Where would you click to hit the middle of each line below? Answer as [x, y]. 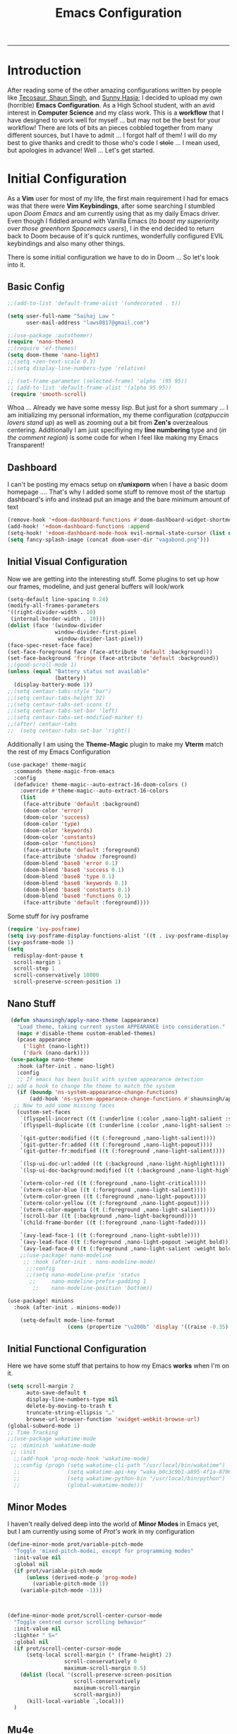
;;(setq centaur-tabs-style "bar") [60, 691]
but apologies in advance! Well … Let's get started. [81, 151]
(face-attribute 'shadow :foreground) [80, 857]
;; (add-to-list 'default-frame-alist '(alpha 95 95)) [90, 388]
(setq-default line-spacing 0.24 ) [58, 599]
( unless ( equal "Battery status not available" [79, 672]
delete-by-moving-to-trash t [69, 1406]
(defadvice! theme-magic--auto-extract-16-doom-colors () [101, 784]
